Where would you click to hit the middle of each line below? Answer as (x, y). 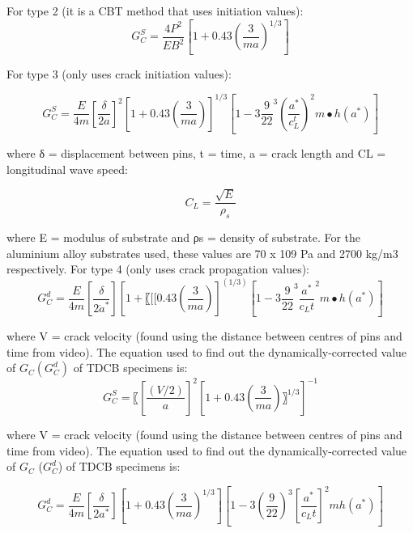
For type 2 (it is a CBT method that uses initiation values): (155, 11)
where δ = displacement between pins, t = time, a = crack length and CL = (196, 153)
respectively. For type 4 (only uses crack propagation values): (158, 269)
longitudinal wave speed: (67, 169)
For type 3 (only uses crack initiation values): (119, 73)
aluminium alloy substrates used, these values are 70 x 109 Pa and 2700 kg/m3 (202, 253)
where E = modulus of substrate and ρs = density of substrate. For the (184, 237)
